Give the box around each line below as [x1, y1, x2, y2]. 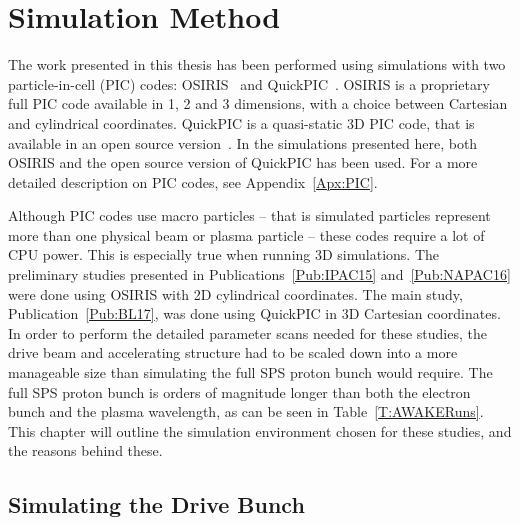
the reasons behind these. [8, 440, 163, 461]
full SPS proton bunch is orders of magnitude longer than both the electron [8, 381, 471, 402]
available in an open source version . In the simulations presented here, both [8, 132, 478, 153]
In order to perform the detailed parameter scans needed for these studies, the [8, 322, 487, 343]
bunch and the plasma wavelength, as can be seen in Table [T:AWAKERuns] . [8, 401, 484, 422]
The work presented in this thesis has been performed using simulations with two [8, 54, 506, 75]
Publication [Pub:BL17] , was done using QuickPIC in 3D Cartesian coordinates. [8, 303, 501, 324]
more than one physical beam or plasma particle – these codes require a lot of [8, 224, 485, 245]
